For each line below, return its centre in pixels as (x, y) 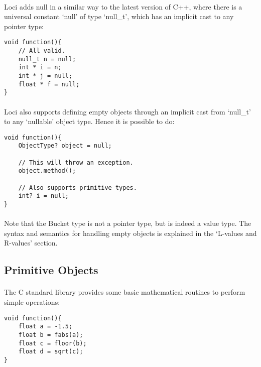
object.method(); (47, 171)
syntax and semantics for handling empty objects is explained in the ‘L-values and (130, 233)
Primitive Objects (51, 270)
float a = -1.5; (45, 327)
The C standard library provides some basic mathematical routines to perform (125, 292)
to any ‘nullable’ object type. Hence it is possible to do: (89, 121)
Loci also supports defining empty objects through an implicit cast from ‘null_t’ (127, 111)
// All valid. (42, 51)
